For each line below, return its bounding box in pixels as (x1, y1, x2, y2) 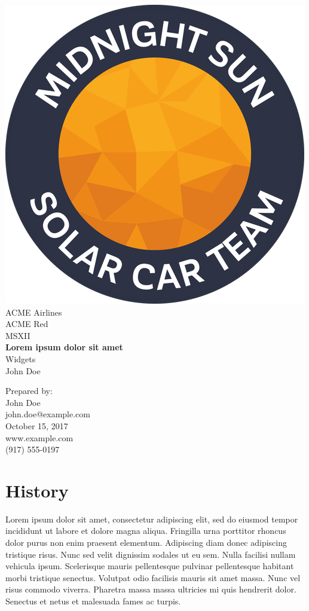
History (5, 478, 69, 502)
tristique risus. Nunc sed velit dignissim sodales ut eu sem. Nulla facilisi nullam (5, 548, 296, 560)
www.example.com (5, 431, 74, 444)
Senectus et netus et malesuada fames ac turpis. (5, 595, 181, 607)
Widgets (5, 352, 36, 365)
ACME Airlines (5, 305, 62, 318)
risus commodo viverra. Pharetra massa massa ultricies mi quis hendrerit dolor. (5, 583, 296, 595)
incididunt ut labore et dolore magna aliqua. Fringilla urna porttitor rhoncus (5, 524, 286, 537)
